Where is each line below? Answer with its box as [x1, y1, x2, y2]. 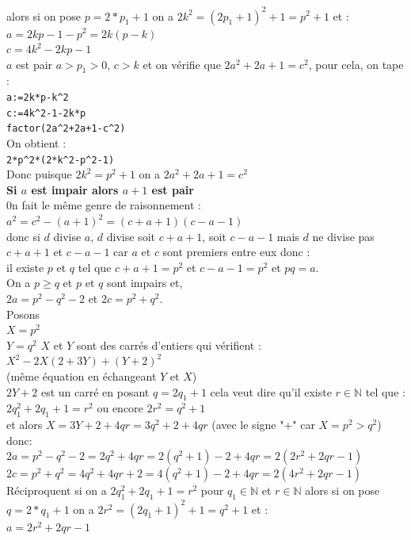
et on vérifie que [143, 56, 221, 72]
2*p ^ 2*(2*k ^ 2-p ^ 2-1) [6, 154, 115, 166]
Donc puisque [6, 166, 72, 182]
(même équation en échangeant [6, 368, 157, 385]
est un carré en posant [40, 383, 150, 400]
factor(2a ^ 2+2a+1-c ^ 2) [6, 123, 126, 135]
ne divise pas [312, 228, 375, 244]
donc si [6, 228, 40, 244]
